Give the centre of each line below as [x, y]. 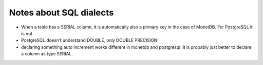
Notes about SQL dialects [61, 13]
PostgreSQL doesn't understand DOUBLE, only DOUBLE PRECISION [89, 40]
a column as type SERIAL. [47, 54]
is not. [27, 33]
